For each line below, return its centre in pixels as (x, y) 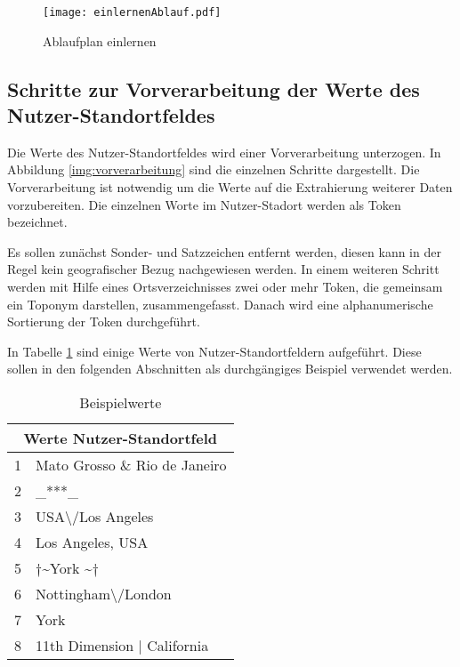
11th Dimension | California (122, 645)
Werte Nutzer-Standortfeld (120, 438)
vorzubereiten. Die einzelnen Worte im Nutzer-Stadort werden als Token (204, 204)
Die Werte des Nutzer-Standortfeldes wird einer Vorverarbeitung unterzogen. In (224, 152)
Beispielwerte (121, 402)
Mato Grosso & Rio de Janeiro (131, 464)
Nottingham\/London (104, 593)
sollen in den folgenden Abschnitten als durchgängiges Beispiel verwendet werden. (230, 369)
